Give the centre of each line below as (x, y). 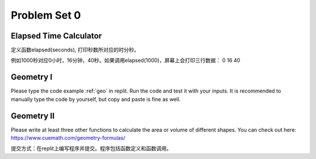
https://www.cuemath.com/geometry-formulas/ (68, 138)
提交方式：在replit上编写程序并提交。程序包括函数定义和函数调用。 (91, 149)
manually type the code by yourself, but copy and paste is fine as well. (96, 99)
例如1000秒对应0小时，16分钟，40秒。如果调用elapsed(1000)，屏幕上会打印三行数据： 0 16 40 (126, 61)
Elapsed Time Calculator (56, 36)
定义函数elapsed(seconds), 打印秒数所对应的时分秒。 (75, 50)
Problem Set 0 (46, 15)
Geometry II (33, 116)
